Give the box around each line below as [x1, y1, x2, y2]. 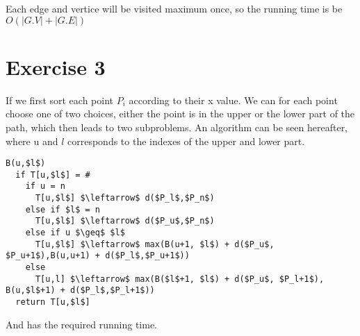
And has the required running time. [6, 317, 158, 331]
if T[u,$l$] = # [15, 169, 90, 180]
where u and [6, 133, 58, 148]
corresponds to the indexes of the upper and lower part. [67, 133, 305, 148]
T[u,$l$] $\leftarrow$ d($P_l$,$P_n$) [35, 193, 215, 203]
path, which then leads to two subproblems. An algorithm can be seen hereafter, [6, 119, 348, 134]
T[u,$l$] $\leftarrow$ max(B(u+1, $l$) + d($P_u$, [35, 239, 275, 249]
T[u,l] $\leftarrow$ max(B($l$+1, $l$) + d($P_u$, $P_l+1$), [35, 274, 325, 284]
